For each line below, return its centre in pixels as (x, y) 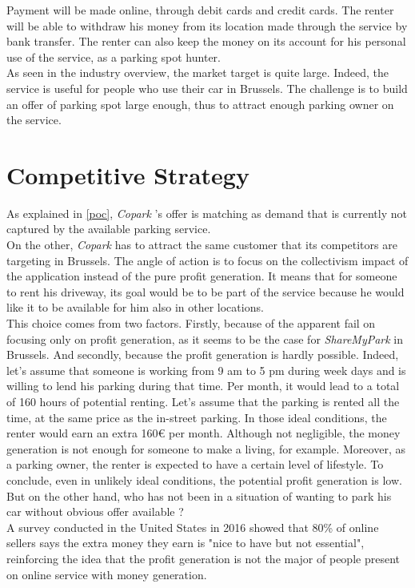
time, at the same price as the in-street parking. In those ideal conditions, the (197, 417)
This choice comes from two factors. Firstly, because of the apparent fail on (191, 323)
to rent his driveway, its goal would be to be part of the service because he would (206, 291)
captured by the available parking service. (109, 229)
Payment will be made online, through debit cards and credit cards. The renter (200, 10)
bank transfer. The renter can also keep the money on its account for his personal (206, 41)
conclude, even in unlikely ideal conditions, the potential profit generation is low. (204, 479)
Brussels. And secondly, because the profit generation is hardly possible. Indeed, (203, 354)
